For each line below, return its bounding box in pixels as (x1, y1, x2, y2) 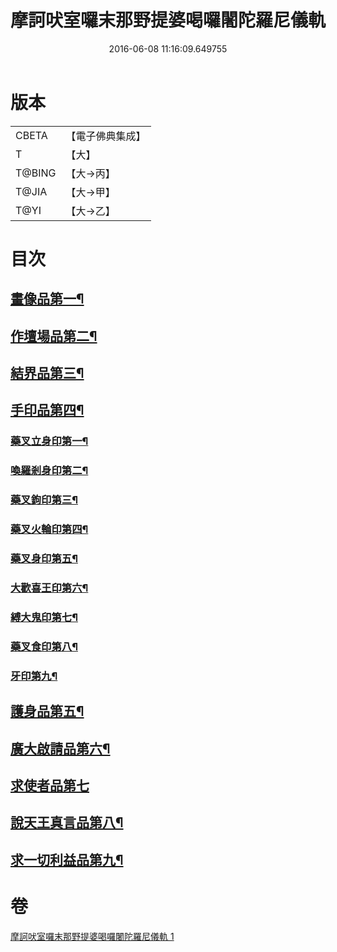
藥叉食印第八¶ (10, 639, 78, 653)
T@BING (15, 166, 57, 180)
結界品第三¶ (10, 365, 85, 382)
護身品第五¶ (10, 703, 85, 720)
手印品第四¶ (10, 402, 85, 419)
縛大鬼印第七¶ (10, 610, 78, 624)
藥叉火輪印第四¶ (10, 522, 89, 536)
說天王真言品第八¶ (10, 814, 124, 831)
